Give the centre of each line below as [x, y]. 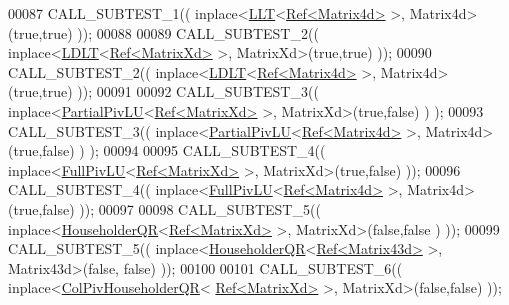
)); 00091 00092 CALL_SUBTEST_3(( [198, 91]
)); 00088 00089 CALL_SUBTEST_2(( [198, 32]
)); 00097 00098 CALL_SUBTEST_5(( [200, 208]
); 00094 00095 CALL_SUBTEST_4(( [207, 150]
